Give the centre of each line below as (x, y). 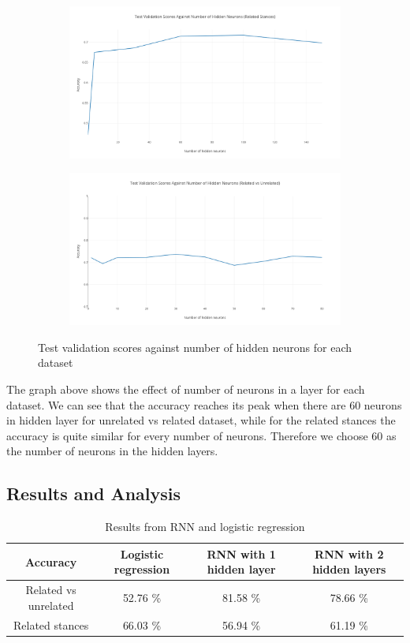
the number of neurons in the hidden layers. (112, 451)
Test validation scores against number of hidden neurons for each (195, 347)
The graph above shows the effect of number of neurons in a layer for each (186, 389)
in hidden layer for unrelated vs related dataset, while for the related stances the (201, 420)
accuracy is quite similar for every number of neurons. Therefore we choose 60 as (201, 435)
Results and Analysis (94, 493)
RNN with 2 (349, 553)
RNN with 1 (241, 553)
